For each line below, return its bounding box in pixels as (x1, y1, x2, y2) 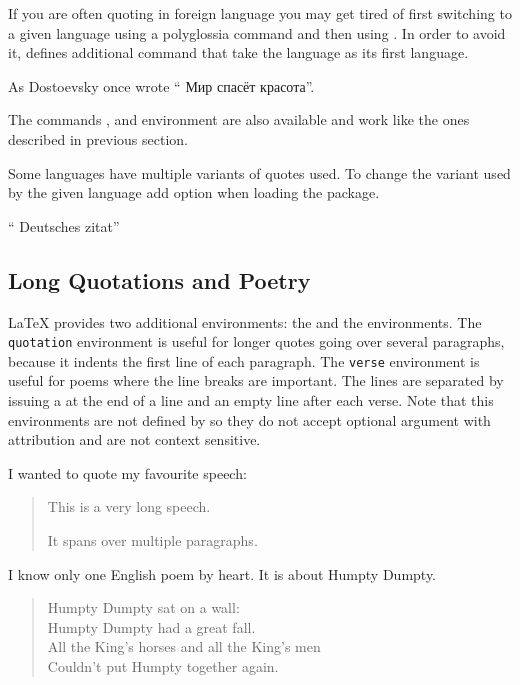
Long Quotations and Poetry (8, 264, 311, 295)
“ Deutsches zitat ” (8, 215, 120, 236)
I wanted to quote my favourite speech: (8, 462, 247, 483)
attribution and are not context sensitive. (8, 429, 261, 450)
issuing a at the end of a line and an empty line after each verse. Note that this (8, 390, 494, 411)
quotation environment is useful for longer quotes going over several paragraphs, (8, 331, 505, 352)
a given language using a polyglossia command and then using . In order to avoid (8, 22, 506, 43)
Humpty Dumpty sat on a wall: (47, 597, 240, 618)
